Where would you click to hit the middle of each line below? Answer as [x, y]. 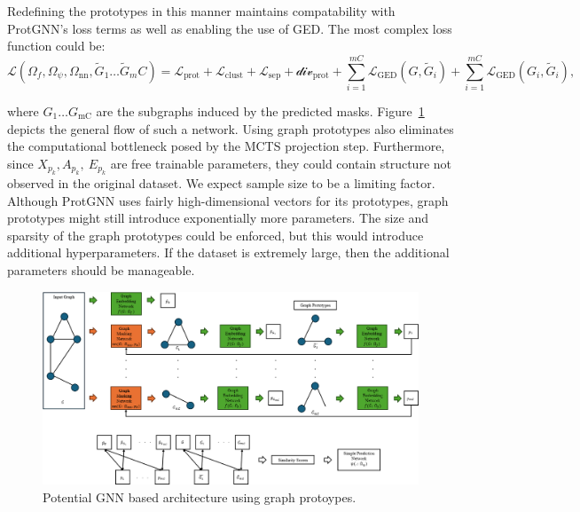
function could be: [56, 46]
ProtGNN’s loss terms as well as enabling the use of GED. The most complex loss [230, 28]
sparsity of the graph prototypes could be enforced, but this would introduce [216, 235]
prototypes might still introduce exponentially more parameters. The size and [218, 218]
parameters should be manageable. [101, 270]
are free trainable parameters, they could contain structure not [281, 163]
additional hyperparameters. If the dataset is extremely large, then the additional [228, 252]
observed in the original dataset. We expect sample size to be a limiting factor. [221, 183]
